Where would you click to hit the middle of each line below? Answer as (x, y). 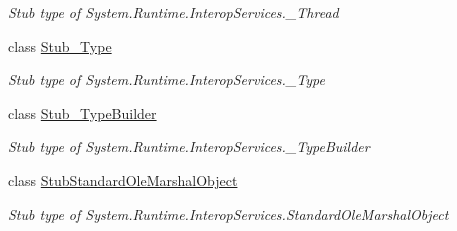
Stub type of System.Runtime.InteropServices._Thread (173, 12)
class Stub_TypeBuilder (82, 112)
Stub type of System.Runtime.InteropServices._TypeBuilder (189, 146)
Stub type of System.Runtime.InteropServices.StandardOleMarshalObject (228, 213)
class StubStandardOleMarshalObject (123, 179)
